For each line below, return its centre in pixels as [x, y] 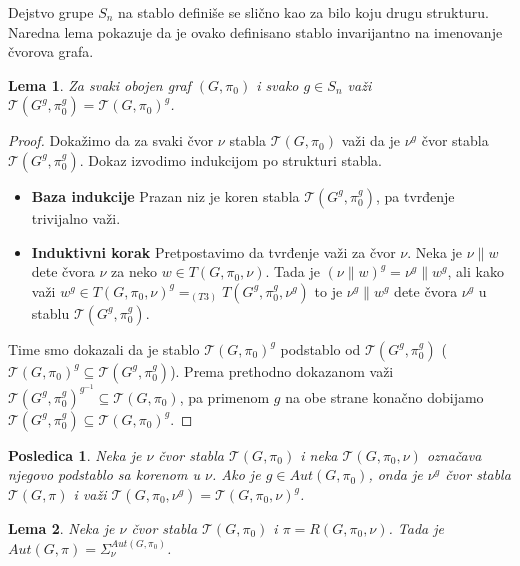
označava [454, 454]
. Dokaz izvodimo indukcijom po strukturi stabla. [230, 159]
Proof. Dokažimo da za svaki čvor [111, 140]
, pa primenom [224, 396]
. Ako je [236, 474]
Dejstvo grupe [51, 12]
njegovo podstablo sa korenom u [104, 474]
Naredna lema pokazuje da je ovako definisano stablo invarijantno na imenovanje [255, 31]
